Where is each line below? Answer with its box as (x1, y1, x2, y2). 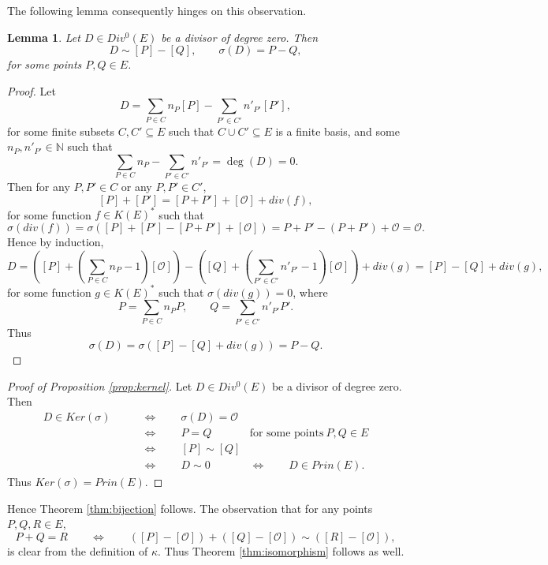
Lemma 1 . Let (7, 28, 80, 45)
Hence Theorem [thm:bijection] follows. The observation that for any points (7, 500, 373, 516)
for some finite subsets (7, 122, 115, 139)
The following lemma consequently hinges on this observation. (7, 2, 307, 18)
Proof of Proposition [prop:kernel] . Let (7, 377, 192, 394)
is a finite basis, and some (275, 122, 400, 139)
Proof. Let (7, 82, 56, 99)
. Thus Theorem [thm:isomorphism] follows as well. (158, 542, 404, 559)
